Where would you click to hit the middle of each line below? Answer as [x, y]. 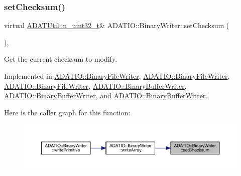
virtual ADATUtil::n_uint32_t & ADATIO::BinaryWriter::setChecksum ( [117, 25]
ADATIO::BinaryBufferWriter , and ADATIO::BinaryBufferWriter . [106, 96]
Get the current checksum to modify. [61, 59]
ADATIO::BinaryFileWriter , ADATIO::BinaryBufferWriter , [95, 85]
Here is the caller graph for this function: [67, 112]
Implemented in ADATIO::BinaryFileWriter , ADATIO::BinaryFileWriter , [117, 76]
